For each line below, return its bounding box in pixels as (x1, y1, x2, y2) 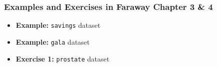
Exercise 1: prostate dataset (15, 53, 110, 64)
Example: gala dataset (15, 36, 90, 47)
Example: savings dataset (15, 20, 101, 30)
